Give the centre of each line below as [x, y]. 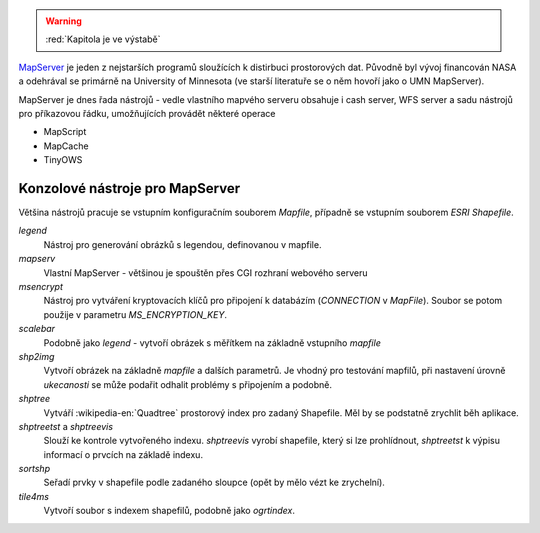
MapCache [66, 146]
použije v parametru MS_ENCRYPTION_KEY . [135, 314]
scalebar [36, 329]
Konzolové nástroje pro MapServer [129, 188]
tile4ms [34, 496]
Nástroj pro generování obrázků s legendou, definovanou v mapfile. [182, 244]
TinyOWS [63, 160]
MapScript [65, 132]
